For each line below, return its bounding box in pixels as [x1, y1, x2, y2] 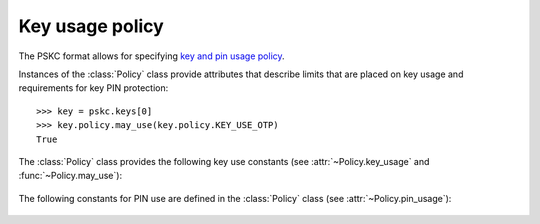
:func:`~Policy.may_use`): [18, 170, 123, 182]
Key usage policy [18, 15, 164, 37]
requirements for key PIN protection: [18, 82, 169, 94]
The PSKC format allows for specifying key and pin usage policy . [18, 50, 285, 62]
